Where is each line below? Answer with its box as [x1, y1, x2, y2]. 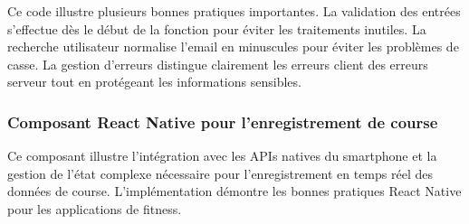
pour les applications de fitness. [7, 199, 182, 218]
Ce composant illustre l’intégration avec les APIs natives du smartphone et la [7, 146, 437, 165]
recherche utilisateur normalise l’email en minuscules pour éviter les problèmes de [7, 37, 459, 56]
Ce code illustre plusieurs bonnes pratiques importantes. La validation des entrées [7, 2, 461, 20]
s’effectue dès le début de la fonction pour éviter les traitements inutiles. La [7, 19, 426, 38]
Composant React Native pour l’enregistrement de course [7, 110, 438, 133]
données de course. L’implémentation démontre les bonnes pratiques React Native [7, 182, 462, 201]
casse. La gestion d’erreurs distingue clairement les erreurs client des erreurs [7, 54, 428, 73]
